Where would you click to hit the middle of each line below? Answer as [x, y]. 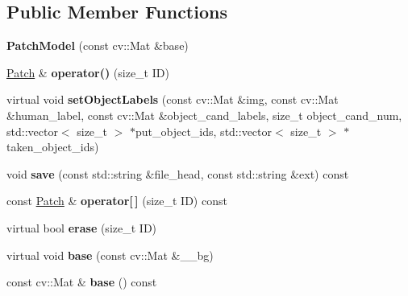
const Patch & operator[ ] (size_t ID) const [117, 201]
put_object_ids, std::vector [204, 131]
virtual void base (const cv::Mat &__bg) [110, 255]
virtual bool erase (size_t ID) [82, 227]
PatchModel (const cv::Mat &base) [98, 45]
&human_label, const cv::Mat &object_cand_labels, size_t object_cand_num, [204, 115]
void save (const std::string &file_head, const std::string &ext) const [178, 173]
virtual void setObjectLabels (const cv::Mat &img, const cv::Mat [173, 99]
